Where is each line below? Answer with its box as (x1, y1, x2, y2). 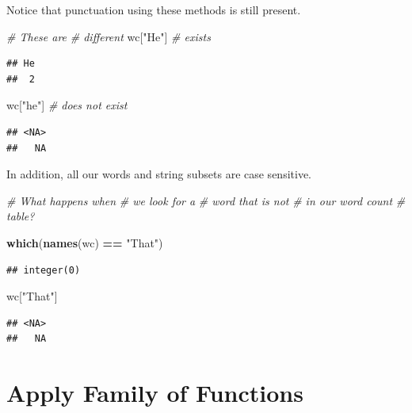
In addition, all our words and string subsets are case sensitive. (6, 166, 311, 182)
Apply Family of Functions (6, 377, 303, 409)
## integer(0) (6, 264, 81, 276)
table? (6, 208, 35, 224)
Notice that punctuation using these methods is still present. (6, 2, 301, 17)
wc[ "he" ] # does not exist (6, 97, 128, 113)
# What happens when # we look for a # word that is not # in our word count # (6, 192, 406, 208)
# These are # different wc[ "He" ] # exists (6, 28, 211, 44)
